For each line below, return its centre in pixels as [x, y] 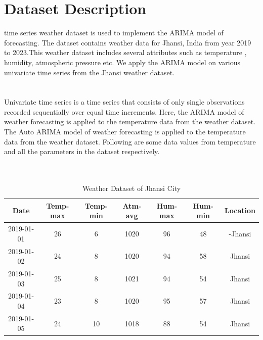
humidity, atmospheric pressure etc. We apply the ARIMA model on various [122, 62]
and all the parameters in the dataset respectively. [82, 151]
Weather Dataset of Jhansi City [131, 188]
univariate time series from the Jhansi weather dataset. [90, 72]
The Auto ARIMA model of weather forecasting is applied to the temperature [125, 132]
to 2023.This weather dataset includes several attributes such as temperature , [125, 52]
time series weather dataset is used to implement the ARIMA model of [114, 33]
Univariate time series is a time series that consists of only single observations [124, 102]
